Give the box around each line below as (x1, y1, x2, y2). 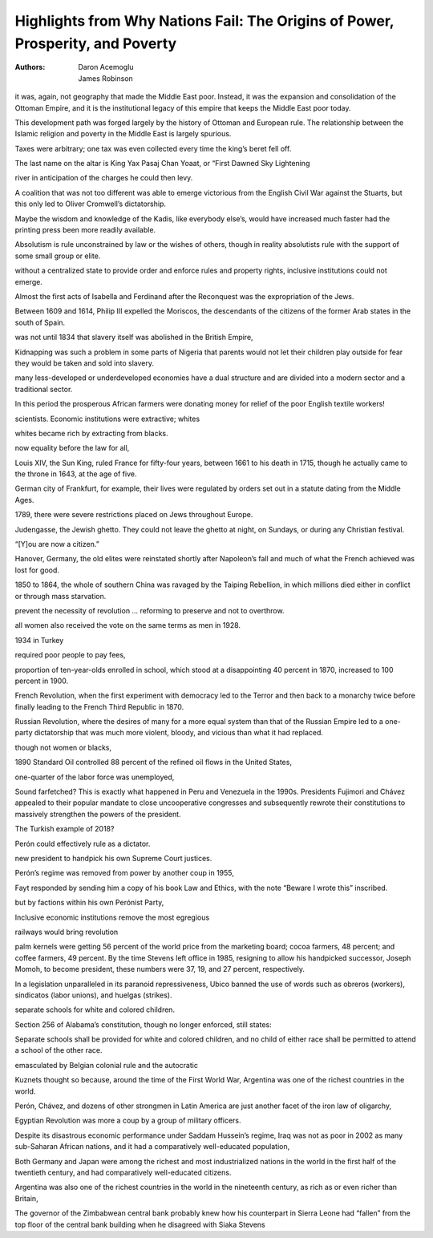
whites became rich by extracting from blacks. (14, 428, 168, 438)
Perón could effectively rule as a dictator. (14, 839, 151, 848)
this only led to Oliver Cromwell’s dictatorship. (14, 199, 167, 208)
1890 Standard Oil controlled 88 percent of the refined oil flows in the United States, (14, 758, 293, 767)
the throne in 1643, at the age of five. (14, 469, 137, 479)
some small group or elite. (14, 251, 101, 261)
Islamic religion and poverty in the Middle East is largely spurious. (14, 129, 232, 139)
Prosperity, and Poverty (14, 34, 177, 52)
